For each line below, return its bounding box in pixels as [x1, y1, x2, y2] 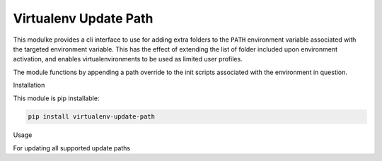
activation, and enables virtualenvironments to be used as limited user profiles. [13, 55, 243, 64]
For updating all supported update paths [13, 143, 131, 152]
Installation [13, 81, 45, 90]
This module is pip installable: [13, 94, 100, 102]
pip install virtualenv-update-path [28, 113, 156, 121]
